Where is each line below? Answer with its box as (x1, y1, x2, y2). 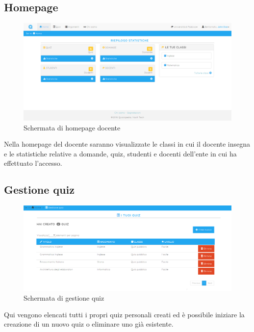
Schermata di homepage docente (24, 122, 121, 132)
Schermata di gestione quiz (24, 293, 104, 303)
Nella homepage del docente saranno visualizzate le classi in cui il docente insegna (4, 139, 251, 149)
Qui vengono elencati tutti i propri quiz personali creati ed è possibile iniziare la (4, 309, 245, 319)
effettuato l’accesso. (4, 158, 62, 168)
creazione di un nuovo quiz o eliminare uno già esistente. (4, 319, 174, 329)
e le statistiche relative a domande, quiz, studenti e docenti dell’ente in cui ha (4, 148, 237, 158)
